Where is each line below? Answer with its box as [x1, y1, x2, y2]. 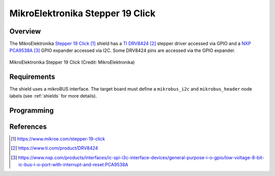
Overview [9, 27, 41, 36]
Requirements [9, 72, 56, 81]
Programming [9, 106, 54, 114]
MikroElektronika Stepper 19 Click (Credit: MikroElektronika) [9, 59, 135, 65]
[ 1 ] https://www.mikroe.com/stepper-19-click [11, 136, 105, 142]
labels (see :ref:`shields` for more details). [9, 93, 97, 99]
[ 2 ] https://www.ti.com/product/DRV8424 [11, 145, 98, 151]
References [9, 122, 47, 131]
